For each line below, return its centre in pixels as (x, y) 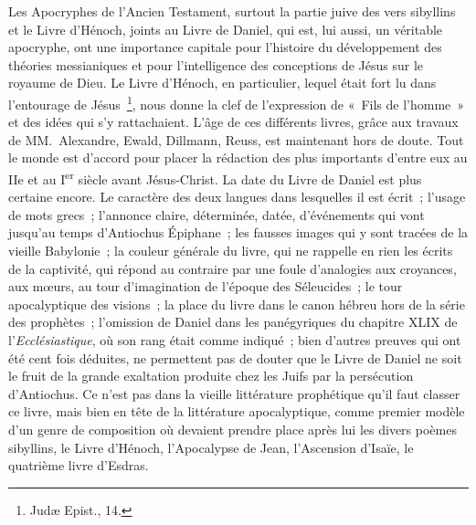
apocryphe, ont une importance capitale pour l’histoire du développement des (225, 47)
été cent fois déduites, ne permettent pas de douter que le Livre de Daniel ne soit (235, 357)
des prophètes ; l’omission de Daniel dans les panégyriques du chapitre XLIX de (233, 322)
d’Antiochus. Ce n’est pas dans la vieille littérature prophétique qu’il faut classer (234, 393)
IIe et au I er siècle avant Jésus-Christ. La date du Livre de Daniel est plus (215, 178)
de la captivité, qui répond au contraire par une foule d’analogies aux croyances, (233, 268)
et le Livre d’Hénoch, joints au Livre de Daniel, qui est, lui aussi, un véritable (226, 29)
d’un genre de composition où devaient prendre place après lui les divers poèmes (233, 429)
